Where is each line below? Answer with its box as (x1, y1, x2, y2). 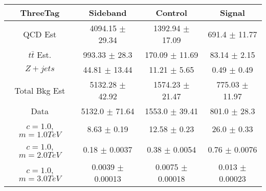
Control (156, 7, 187, 18)
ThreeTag (20, 7, 60, 18)
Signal (220, 7, 245, 18)
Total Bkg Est (14, 84, 65, 96)
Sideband (88, 7, 127, 18)
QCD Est (23, 28, 57, 40)
